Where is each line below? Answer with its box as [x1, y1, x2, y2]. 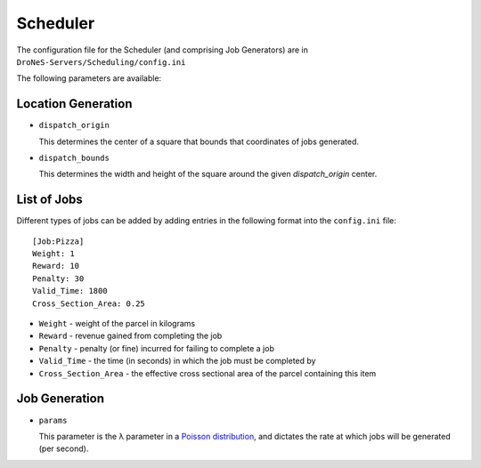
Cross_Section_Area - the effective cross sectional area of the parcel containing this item [38, 367, 377, 378]
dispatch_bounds [38, 153, 110, 164]
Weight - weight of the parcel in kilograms [38, 319, 196, 329]
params [38, 415, 68, 425]
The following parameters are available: [16, 73, 162, 84]
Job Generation [16, 391, 105, 407]
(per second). [38, 443, 89, 454]
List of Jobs [16, 192, 84, 207]
